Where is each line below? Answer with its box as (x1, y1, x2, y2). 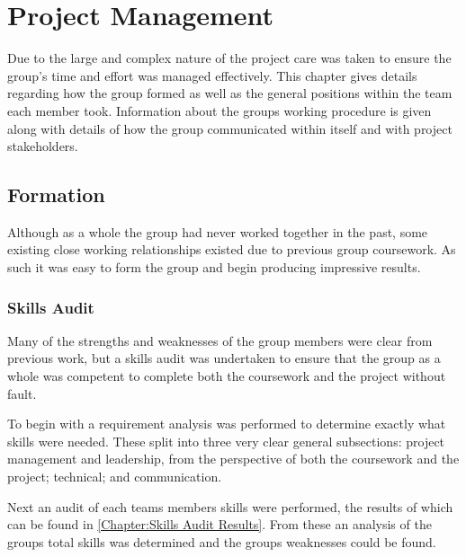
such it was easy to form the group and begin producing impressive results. (7, 258, 421, 277)
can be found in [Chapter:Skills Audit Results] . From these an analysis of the (7, 515, 432, 534)
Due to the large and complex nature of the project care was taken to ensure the (7, 49, 452, 67)
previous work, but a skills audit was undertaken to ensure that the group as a (7, 349, 441, 367)
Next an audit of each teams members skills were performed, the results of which (7, 497, 453, 516)
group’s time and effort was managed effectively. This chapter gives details (7, 66, 417, 84)
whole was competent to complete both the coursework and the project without (7, 367, 446, 385)
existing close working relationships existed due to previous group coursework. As (7, 240, 456, 259)
